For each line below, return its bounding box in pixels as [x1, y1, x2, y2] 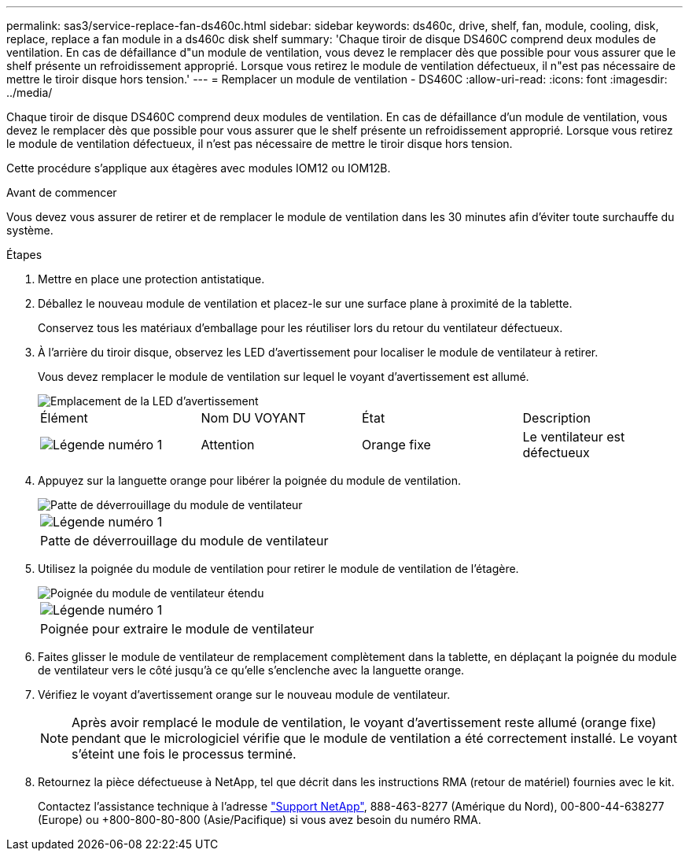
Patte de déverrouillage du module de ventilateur [40, 533, 329, 549]
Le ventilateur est [522, 429, 625, 445]
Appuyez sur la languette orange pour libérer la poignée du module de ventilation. [38, 474, 461, 487]
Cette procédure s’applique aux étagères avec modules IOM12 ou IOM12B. [6, 161, 391, 175]
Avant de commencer [6, 186, 117, 199]
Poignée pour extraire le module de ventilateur [40, 621, 315, 637]
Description [522, 410, 591, 426]
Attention [201, 437, 255, 453]
